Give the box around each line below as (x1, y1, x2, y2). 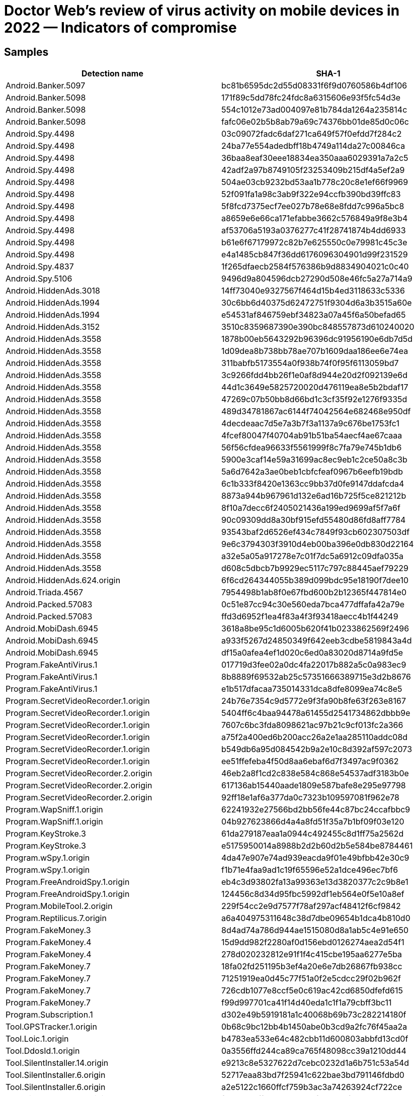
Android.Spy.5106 (6, 273, 72, 284)
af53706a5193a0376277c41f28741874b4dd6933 (221, 225, 406, 236)
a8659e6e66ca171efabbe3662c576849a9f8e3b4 (221, 213, 408, 224)
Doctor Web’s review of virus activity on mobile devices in (4, 2, 400, 19)
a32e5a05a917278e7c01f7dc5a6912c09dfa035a (221, 551, 404, 562)
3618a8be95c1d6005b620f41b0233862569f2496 (221, 623, 409, 634)
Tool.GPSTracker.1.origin (6, 1022, 97, 1032)
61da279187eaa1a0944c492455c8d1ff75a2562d (221, 829, 404, 839)
